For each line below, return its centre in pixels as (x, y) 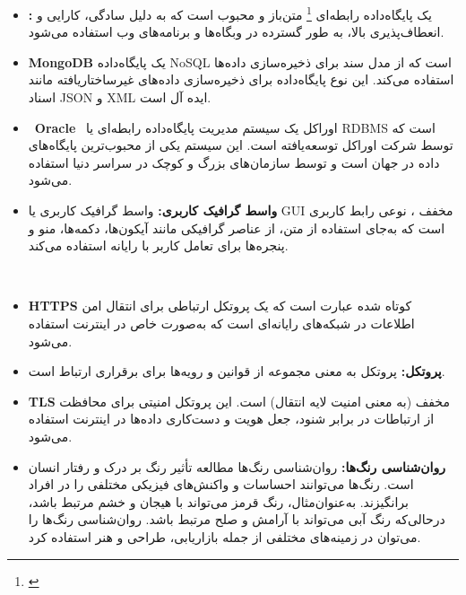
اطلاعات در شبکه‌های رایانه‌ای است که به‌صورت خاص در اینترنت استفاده (221, 323)
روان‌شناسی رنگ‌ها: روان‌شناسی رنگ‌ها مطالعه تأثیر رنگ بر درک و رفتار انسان (237, 466)
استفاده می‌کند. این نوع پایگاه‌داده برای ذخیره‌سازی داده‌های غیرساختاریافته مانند (241, 79)
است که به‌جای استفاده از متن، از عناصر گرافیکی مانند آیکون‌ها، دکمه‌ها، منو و (237, 227)
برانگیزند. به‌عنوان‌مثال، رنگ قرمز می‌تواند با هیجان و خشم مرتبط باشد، (218, 501)
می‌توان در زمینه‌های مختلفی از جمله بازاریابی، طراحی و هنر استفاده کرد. (224, 536)
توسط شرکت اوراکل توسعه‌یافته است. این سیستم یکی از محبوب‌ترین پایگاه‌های (241, 145)
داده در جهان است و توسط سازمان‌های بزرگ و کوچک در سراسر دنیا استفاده (234, 162)
